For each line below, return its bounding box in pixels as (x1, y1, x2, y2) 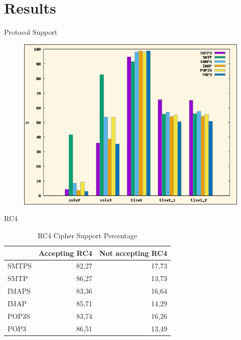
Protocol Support (4, 27, 58, 37)
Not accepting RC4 (99, 247, 167, 258)
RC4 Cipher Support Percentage (37, 230, 138, 240)
